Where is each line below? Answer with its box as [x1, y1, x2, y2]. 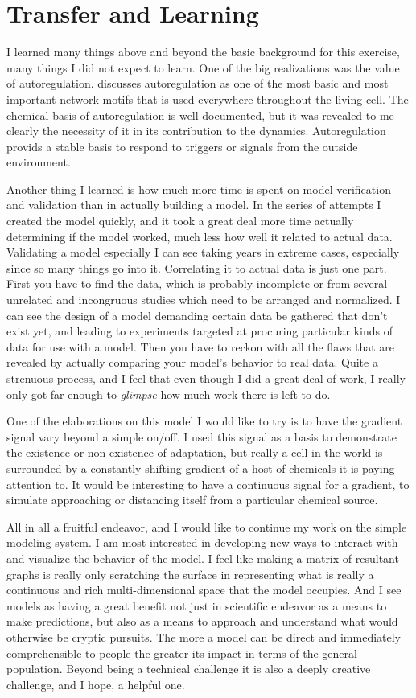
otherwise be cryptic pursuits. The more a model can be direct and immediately [6, 628, 402, 645]
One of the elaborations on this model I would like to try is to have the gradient [6, 413, 402, 429]
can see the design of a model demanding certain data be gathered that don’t [6, 306, 388, 323]
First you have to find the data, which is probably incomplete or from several [6, 275, 388, 292]
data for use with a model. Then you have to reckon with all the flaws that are [6, 338, 395, 355]
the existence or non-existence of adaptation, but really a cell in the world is [6, 444, 383, 461]
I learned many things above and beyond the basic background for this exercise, [6, 43, 400, 60]
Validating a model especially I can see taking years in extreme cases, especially [6, 244, 400, 261]
